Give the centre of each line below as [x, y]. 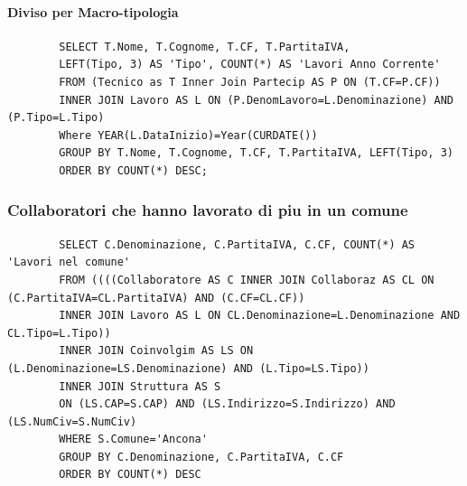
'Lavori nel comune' [69, 262]
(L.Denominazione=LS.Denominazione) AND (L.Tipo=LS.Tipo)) [188, 368]
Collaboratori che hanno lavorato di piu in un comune [208, 210]
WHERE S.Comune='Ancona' [133, 439]
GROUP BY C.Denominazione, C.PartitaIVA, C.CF [201, 457]
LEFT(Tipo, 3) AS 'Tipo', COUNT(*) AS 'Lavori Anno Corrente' [250, 65]
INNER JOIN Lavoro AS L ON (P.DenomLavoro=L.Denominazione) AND [256, 100]
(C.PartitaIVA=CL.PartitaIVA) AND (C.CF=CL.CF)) [156, 298]
